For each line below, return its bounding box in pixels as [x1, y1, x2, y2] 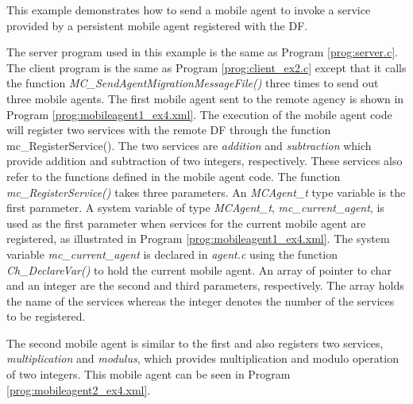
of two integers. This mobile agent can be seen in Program [6, 366, 291, 383]
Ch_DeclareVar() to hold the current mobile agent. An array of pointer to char [6, 261, 392, 278]
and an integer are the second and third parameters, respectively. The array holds [6, 277, 404, 294]
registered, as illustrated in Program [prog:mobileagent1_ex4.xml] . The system [6, 230, 390, 247]
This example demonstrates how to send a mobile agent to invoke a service [6, 2, 371, 17]
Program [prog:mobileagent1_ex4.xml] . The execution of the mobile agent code [6, 106, 392, 122]
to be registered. [6, 308, 86, 325]
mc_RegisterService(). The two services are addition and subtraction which [6, 137, 372, 153]
